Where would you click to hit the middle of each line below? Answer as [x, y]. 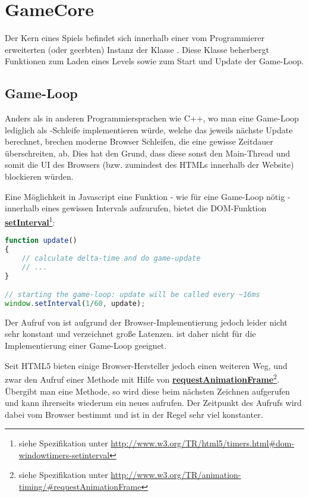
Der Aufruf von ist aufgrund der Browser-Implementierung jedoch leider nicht [146, 322]
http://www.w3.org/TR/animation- [176, 475]
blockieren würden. [39, 176]
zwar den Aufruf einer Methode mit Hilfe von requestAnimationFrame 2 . [142, 378]
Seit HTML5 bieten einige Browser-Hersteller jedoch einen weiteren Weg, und [146, 365]
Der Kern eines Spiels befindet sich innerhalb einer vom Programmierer [135, 38]
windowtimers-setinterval [64, 454]
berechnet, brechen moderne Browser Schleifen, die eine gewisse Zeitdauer [139, 141]
